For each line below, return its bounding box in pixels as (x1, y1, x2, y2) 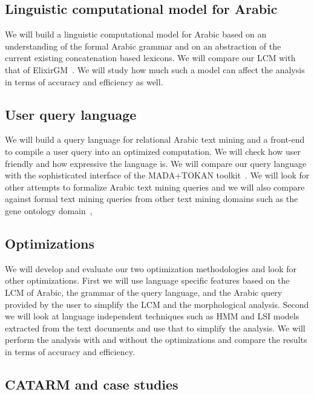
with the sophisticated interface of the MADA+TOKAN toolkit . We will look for (5, 169, 310, 181)
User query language (5, 105, 137, 123)
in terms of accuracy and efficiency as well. (5, 75, 163, 88)
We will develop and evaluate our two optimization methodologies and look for (5, 262, 297, 275)
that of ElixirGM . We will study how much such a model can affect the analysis (5, 63, 305, 76)
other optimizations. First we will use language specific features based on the (5, 274, 290, 287)
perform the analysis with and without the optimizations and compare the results (5, 333, 307, 346)
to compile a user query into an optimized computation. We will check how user (5, 145, 301, 157)
